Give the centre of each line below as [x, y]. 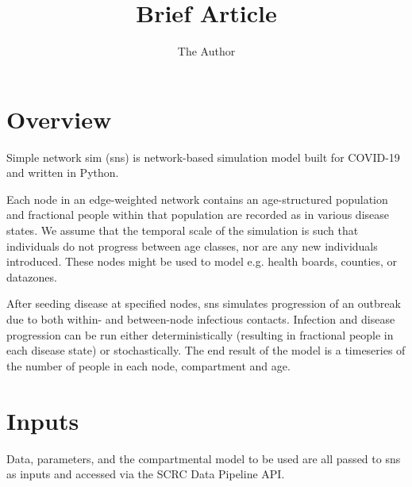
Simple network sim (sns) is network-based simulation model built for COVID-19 [203, 157]
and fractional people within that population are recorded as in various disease [198, 215]
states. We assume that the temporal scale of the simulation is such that [183, 230]
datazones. [32, 276]
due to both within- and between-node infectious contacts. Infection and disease [201, 319]
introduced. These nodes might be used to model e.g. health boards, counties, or [202, 261]
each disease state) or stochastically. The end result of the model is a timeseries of [206, 350]
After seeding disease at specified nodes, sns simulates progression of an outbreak [204, 303]
